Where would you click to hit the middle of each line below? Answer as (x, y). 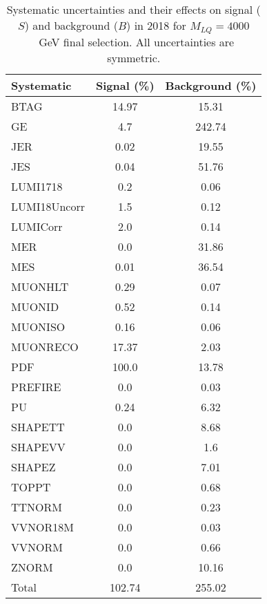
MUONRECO (45, 346)
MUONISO (38, 326)
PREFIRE (36, 386)
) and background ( (71, 25)
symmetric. (134, 57)
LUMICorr (37, 226)
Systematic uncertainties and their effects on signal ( (133, 9)
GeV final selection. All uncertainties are (137, 41)
